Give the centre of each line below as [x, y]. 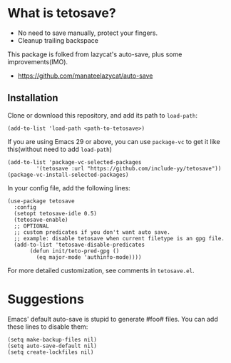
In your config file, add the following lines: [69, 188]
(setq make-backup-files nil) [52, 339]
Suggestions [46, 299]
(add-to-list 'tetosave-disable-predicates [79, 245]
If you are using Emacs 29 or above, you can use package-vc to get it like [114, 141]
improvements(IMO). [38, 61]
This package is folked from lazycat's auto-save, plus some [95, 54]
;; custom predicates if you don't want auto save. [92, 232]
